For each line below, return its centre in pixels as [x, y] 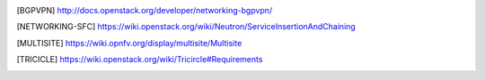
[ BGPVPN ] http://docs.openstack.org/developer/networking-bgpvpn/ [145, 10]
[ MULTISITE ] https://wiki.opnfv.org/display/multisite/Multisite [129, 43]
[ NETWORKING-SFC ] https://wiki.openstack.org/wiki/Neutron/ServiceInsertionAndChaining [186, 27]
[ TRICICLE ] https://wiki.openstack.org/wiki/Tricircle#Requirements [140, 60]
